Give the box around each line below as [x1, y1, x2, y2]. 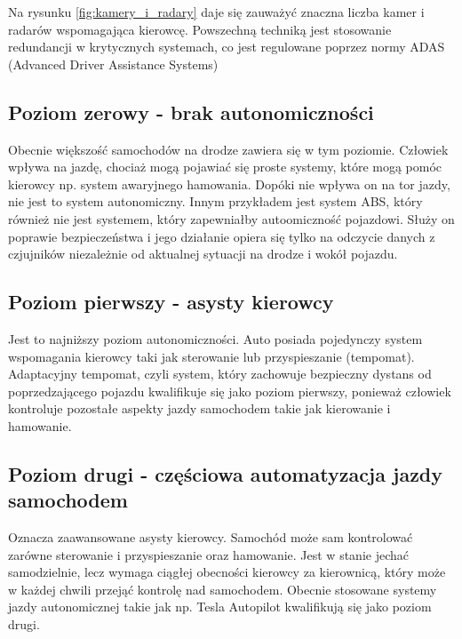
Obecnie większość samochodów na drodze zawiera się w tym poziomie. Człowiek [8, 140, 449, 158]
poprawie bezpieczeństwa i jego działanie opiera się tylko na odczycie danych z [8, 227, 435, 245]
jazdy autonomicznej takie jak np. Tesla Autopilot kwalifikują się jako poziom [8, 597, 432, 616]
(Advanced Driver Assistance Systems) [8, 54, 219, 73]
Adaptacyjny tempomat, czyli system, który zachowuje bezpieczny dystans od [8, 364, 432, 383]
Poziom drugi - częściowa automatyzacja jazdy [8, 459, 443, 487]
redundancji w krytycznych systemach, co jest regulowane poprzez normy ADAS [8, 37, 445, 56]
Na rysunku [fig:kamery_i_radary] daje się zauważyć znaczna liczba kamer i [8, 3, 425, 20]
